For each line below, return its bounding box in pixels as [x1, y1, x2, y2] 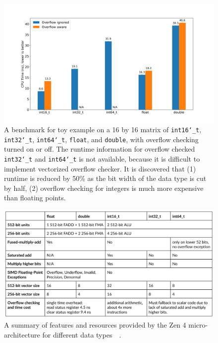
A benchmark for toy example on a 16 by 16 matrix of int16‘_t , [4, 124, 202, 135]
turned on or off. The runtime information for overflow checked [4, 144, 195, 154]
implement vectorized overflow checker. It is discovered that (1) [4, 163, 196, 173]
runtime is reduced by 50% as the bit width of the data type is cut [4, 173, 207, 183]
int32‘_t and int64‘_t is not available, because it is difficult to [4, 154, 200, 164]
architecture [4, 329, 40, 340]
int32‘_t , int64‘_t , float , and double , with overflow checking [4, 134, 199, 144]
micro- [188, 320, 208, 330]
